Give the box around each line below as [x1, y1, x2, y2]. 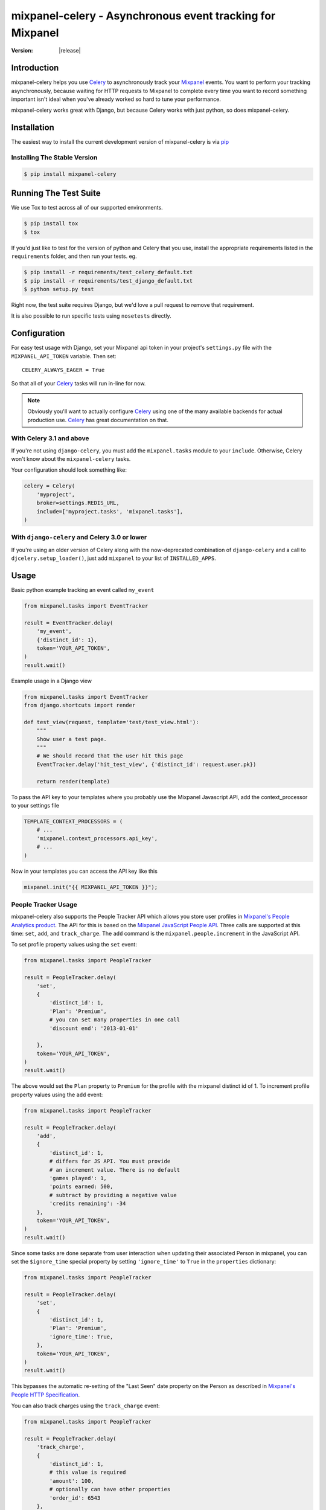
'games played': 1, [49, 1175, 107, 1181]
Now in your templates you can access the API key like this [11, 867, 158, 875]
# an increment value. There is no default [49, 1166, 181, 1173]
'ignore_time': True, [49, 1333, 113, 1340]
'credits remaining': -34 [49, 1200, 126, 1207]
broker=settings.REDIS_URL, [36, 500, 120, 507]
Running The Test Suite [11, 188, 101, 199]
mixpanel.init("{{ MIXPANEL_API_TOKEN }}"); [24, 884, 158, 890]
